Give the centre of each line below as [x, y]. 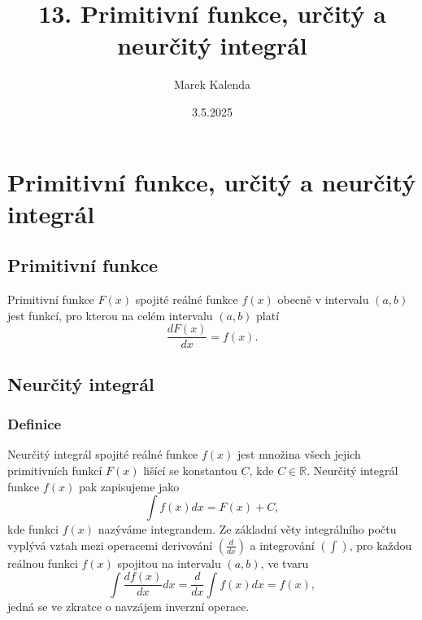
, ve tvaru [285, 563]
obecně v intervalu [323, 299]
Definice [35, 424]
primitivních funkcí [55, 470]
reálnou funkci [43, 563]
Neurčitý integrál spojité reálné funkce [103, 454]
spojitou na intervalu [169, 563]
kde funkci [33, 529]
